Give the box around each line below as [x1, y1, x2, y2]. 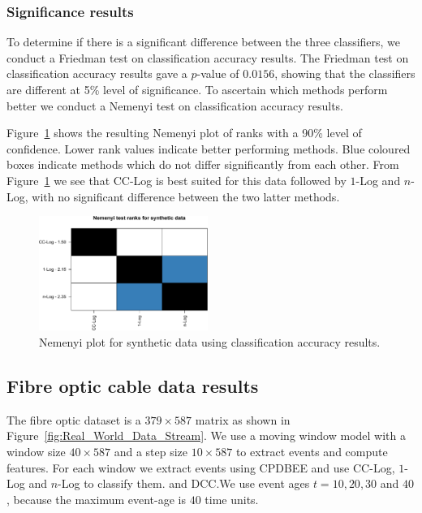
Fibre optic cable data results [6, 373, 259, 398]
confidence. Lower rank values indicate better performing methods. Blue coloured [6, 140, 411, 157]
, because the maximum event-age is [6, 490, 186, 507]
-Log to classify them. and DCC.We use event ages [58, 475, 310, 492]
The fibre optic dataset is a [6, 411, 141, 428]
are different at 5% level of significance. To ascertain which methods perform [6, 81, 388, 97]
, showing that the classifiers [274, 65, 416, 82]
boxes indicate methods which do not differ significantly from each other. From [6, 156, 399, 173]
